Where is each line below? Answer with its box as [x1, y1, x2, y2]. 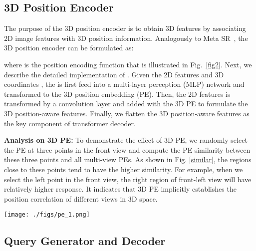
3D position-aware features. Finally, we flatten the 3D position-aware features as [4, 108, 250, 118]
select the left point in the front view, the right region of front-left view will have [4, 174, 252, 184]
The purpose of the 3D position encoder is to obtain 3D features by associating [4, 23, 246, 33]
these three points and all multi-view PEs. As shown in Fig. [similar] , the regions [4, 154, 252, 165]
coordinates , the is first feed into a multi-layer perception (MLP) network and [4, 79, 245, 89]
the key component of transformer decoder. [4, 118, 136, 128]
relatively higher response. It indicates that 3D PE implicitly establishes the [4, 184, 237, 194]
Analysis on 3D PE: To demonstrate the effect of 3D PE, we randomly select [4, 135, 248, 145]
